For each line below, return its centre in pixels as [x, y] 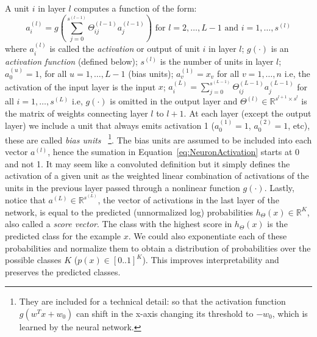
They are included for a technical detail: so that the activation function [152, 301]
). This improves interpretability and [211, 260]
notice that [25, 200]
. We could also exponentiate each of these [208, 235]
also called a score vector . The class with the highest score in [119, 224]
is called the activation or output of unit [125, 49]
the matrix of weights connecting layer [77, 113]
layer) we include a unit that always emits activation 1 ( [110, 125]
